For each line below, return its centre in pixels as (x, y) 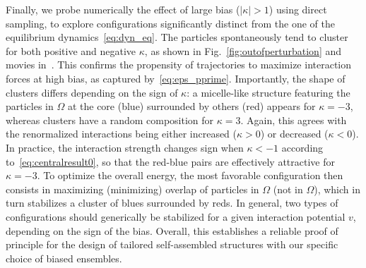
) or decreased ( (294, 134)
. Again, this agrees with (294, 120)
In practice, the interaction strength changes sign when (125, 147)
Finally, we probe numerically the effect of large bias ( (123, 9)
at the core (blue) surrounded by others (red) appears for (191, 106)
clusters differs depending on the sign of (92, 92)
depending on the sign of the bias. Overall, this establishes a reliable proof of (172, 230)
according (302, 147)
